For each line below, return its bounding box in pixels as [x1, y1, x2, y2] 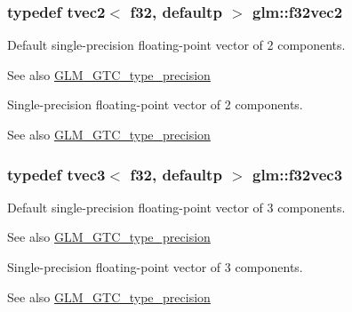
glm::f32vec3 [252, 163, 343, 185]
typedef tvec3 [7, 163, 106, 185]
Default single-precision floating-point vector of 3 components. [7, 197, 346, 216]
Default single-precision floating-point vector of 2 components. [7, 36, 346, 54]
